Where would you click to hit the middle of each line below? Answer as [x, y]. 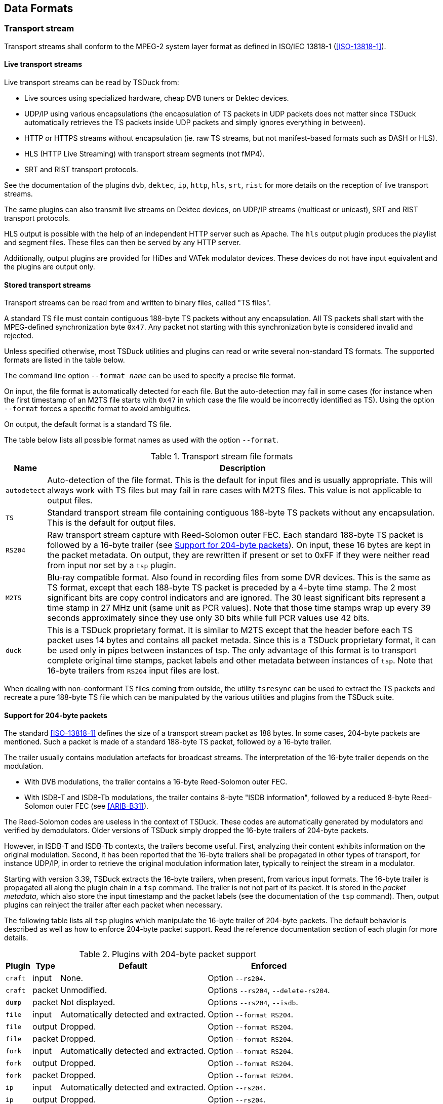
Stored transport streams [48, 285]
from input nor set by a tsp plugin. [112, 565]
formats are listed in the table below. [65, 360]
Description [243, 468]
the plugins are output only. [50, 267]
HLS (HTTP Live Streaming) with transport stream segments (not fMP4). [145, 154]
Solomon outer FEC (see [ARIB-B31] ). [87, 806]
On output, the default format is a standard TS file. [88, 424]
